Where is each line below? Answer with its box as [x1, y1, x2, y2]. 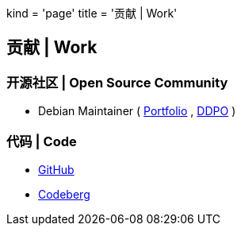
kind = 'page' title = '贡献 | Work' [6, 6, 178, 20]
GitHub [38, 162, 75, 176]
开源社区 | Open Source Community [6, 74, 228, 91]
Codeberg [38, 187, 90, 201]
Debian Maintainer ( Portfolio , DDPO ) [38, 104, 236, 118]
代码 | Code [6, 133, 77, 149]
